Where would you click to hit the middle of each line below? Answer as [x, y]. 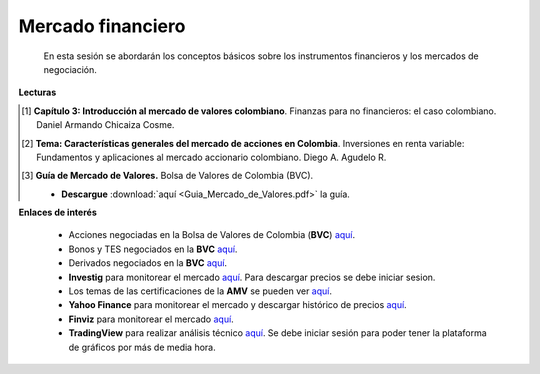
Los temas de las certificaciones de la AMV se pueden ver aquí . [200, 291]
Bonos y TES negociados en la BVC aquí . [153, 249]
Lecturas [37, 92]
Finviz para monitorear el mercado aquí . [151, 319]
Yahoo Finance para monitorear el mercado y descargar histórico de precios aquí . [237, 305]
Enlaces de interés [57, 212]
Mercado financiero [102, 26]
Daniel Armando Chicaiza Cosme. [105, 125]
